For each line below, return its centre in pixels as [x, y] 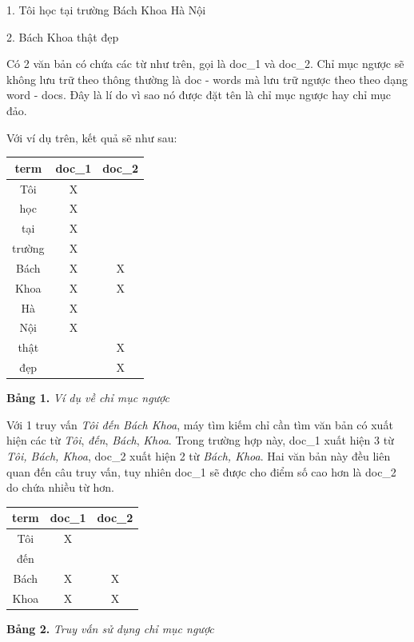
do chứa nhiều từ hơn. [60, 487]
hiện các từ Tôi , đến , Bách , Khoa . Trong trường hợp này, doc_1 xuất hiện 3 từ [200, 440]
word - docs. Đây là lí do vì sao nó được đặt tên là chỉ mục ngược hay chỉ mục [199, 95]
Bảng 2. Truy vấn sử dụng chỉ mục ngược [110, 628]
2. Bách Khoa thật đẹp [63, 36]
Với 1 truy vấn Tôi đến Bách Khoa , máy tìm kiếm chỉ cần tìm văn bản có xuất [200, 424]
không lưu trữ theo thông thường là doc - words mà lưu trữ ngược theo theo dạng [207, 79]
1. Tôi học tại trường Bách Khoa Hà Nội [106, 10]
